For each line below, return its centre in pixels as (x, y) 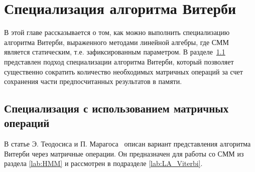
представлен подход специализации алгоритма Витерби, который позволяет (119, 61)
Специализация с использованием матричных (116, 108)
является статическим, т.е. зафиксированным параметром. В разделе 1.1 (115, 52)
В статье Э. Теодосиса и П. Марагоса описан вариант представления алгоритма (127, 144)
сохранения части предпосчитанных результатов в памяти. (93, 81)
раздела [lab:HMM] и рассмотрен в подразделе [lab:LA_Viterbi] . (103, 163)
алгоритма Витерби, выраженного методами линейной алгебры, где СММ (117, 42)
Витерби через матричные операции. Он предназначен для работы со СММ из (124, 153)
